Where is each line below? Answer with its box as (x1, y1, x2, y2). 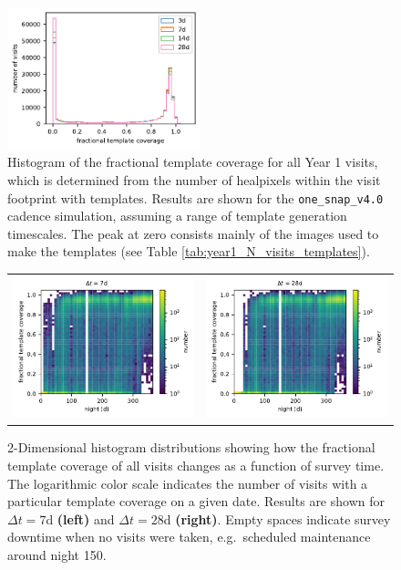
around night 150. (7, 544, 107, 564)
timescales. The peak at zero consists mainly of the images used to (7, 223, 379, 243)
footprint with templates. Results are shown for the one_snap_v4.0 (7, 188, 384, 207)
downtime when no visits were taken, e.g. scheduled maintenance (7, 527, 371, 546)
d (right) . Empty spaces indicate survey (163, 509, 391, 528)
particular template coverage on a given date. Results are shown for (7, 492, 385, 511)
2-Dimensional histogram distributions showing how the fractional (7, 438, 375, 457)
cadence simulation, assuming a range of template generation (7, 206, 347, 225)
